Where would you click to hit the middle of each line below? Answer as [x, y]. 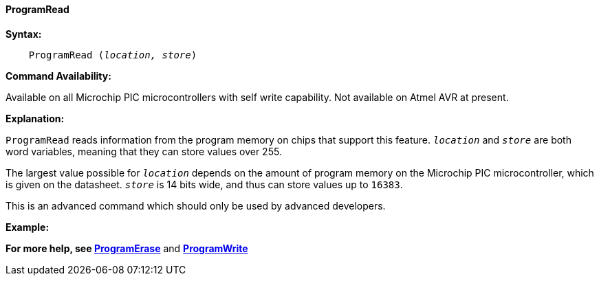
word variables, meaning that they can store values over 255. [144, 151]
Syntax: [24, 34]
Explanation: [35, 118]
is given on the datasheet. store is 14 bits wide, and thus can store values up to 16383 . [204, 184]
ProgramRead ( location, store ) [113, 55]
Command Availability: [58, 76]
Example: [28, 227]
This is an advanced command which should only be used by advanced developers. [196, 205]
